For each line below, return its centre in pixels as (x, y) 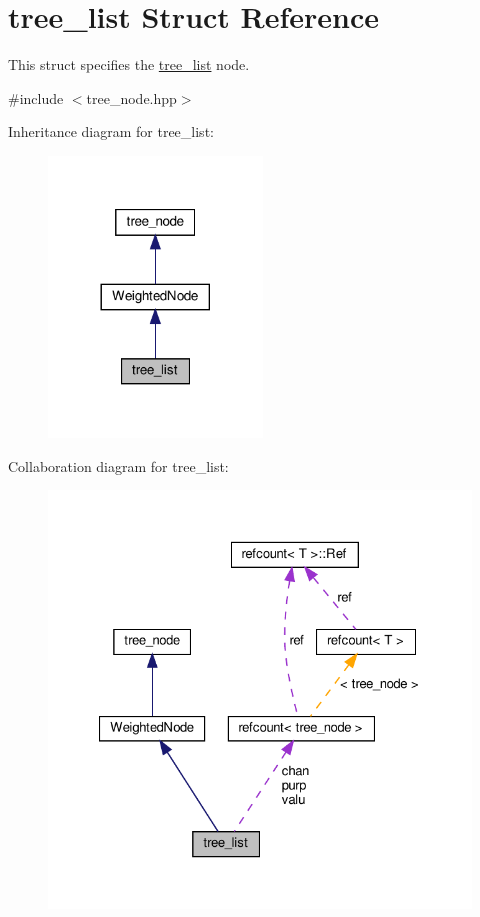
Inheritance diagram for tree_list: (111, 131)
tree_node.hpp (131, 97)
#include (36, 97)
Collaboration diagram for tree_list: (118, 465)
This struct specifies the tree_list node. (129, 64)
